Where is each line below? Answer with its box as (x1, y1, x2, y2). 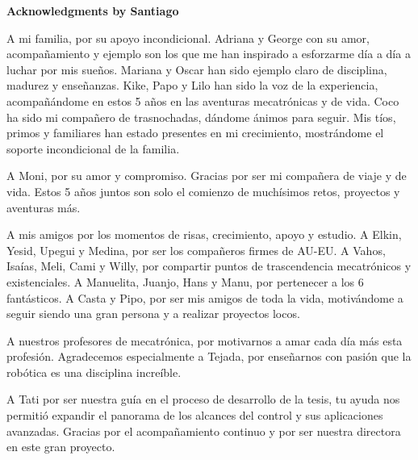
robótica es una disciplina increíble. (6, 363, 182, 380)
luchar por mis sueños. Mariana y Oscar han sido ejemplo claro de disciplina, (6, 61, 387, 77)
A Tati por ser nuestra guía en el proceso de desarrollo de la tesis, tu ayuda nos (6, 391, 400, 408)
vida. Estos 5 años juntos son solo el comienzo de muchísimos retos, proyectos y (6, 182, 400, 199)
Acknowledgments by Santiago (6, 2, 179, 19)
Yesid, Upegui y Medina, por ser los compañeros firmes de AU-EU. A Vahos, (6, 241, 386, 258)
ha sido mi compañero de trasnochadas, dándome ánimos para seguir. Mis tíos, (6, 108, 396, 125)
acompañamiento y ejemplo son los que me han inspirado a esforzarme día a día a (6, 45, 411, 62)
